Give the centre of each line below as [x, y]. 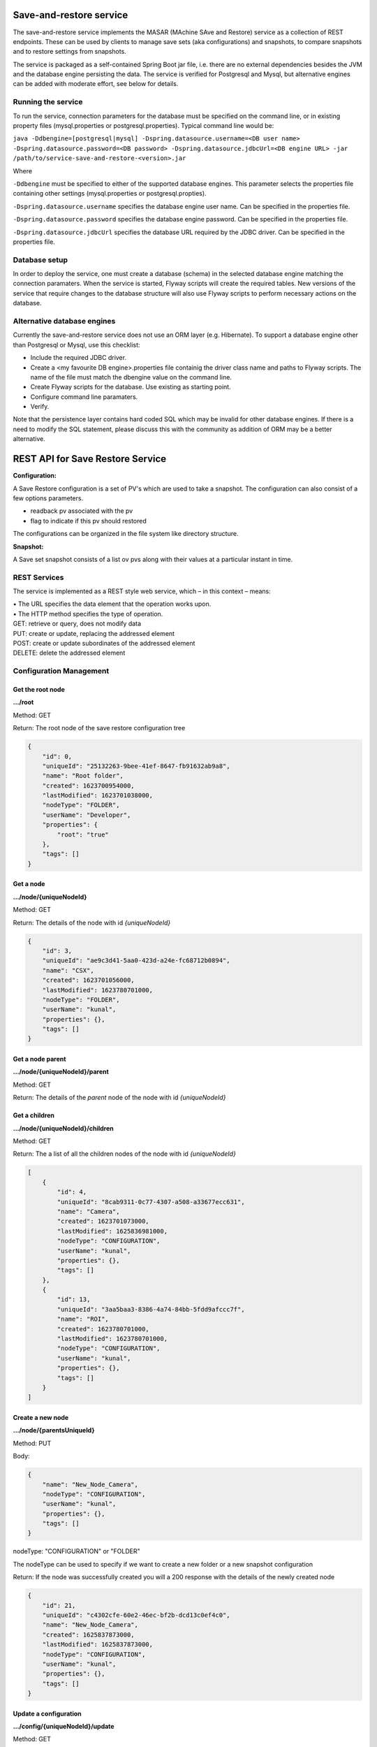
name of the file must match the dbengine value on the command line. [131, 377]
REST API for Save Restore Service [90, 459]
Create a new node [41, 1417]
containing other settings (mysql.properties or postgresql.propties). [110, 194]
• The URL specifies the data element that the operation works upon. [112, 604]
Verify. [40, 407]
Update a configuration [47, 1713]
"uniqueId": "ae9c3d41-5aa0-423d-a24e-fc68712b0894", [136, 961]
